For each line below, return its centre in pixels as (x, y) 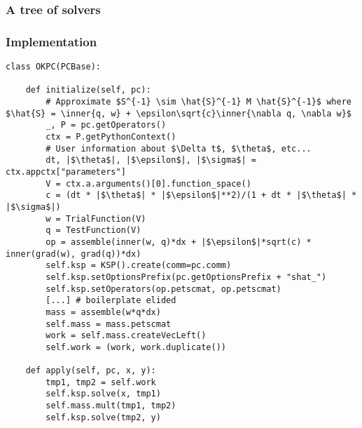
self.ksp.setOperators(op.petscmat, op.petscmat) (163, 289)
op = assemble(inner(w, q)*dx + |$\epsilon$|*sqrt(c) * (179, 242)
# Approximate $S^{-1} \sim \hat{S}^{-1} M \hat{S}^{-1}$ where (199, 102)
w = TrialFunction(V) (96, 219)
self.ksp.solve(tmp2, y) (103, 417)
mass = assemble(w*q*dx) (103, 312)
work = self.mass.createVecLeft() (126, 336)
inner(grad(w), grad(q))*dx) (74, 254)
